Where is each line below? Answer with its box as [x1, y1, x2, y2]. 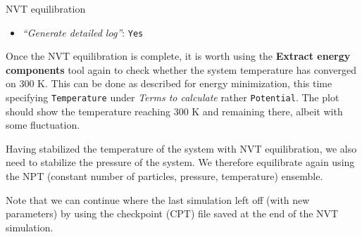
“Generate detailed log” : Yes [22, 25, 144, 39]
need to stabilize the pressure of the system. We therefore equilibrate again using [6, 155, 355, 169]
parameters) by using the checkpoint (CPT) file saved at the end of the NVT [6, 206, 339, 221]
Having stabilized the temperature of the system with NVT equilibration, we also [6, 141, 357, 155]
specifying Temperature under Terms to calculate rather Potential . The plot [6, 90, 339, 105]
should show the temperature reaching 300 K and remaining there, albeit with [6, 103, 343, 118]
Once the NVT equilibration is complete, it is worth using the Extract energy [6, 49, 351, 63]
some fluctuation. [6, 117, 80, 132]
